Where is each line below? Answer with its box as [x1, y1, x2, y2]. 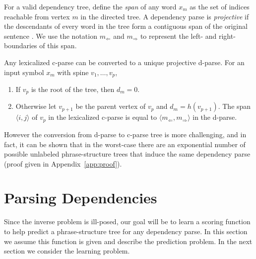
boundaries [4, 40, 37, 51]
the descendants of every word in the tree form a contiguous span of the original [4, 21, 248, 31]
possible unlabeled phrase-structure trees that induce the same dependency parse [4, 149, 251, 159]
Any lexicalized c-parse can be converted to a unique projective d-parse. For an [4, 57, 245, 67]
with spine [57, 67, 89, 77]
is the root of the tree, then [31, 84, 115, 94]
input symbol [4, 67, 44, 77]
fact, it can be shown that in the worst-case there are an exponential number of [4, 139, 246, 149]
